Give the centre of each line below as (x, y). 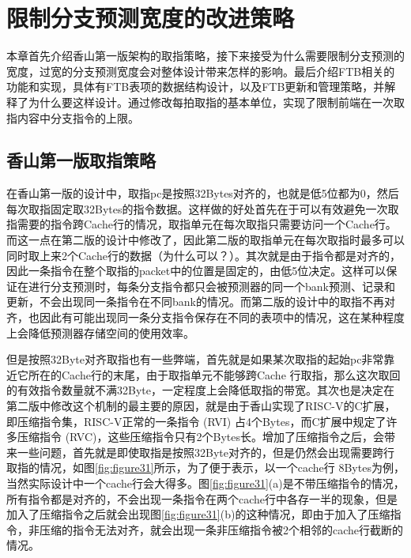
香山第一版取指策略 (81, 160)
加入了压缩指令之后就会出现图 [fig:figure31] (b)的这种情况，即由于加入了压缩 (198, 514)
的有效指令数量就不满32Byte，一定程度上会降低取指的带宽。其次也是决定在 (200, 390)
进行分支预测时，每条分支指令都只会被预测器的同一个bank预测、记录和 (211, 286)
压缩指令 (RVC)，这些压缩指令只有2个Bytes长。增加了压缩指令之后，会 (200, 437)
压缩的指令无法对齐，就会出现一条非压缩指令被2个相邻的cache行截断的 (221, 529)
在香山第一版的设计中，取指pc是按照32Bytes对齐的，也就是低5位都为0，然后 (203, 193)
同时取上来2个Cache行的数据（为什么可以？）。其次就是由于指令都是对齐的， (204, 255)
